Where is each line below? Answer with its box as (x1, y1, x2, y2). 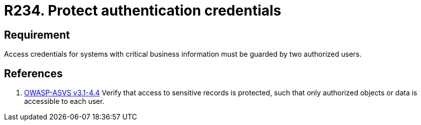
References (4, 67, 63, 80)
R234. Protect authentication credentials (4, 2, 281, 19)
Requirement (4, 28, 70, 41)
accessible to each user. (24, 97, 104, 106)
